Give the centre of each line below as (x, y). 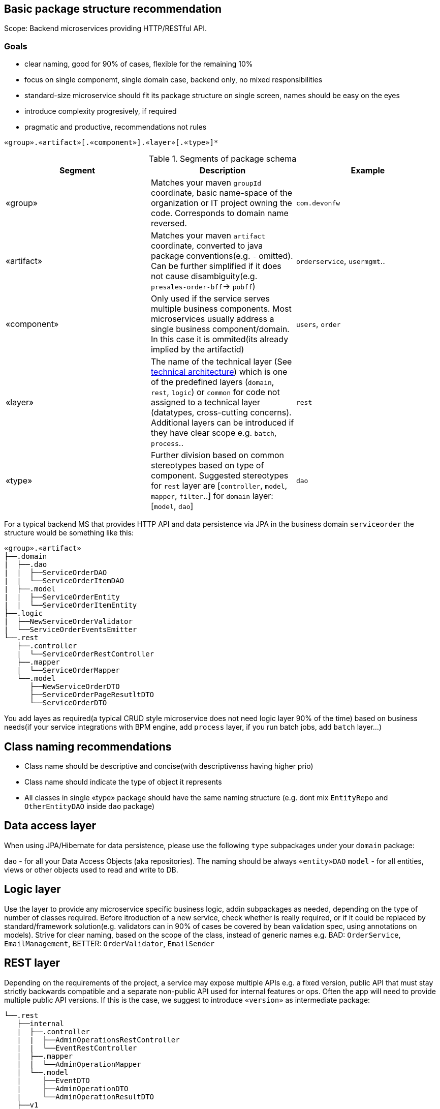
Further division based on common (217, 455)
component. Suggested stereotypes (219, 476)
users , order (318, 324)
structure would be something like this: (69, 533)
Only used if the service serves (210, 299)
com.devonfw (318, 203)
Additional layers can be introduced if (222, 423)
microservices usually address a (212, 319)
